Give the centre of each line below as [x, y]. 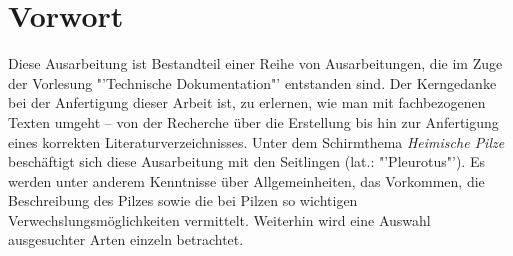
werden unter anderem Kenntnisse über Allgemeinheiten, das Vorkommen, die [246, 180]
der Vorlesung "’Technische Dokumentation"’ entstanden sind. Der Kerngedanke [252, 82]
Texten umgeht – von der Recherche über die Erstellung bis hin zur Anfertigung [253, 121]
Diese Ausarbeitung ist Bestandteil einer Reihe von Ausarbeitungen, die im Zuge [255, 63]
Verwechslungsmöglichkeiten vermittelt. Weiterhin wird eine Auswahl [219, 219]
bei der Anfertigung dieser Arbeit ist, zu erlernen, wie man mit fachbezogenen [247, 102]
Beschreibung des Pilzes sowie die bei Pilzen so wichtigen [183, 200]
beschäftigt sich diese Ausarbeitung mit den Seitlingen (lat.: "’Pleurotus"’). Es [246, 161]
